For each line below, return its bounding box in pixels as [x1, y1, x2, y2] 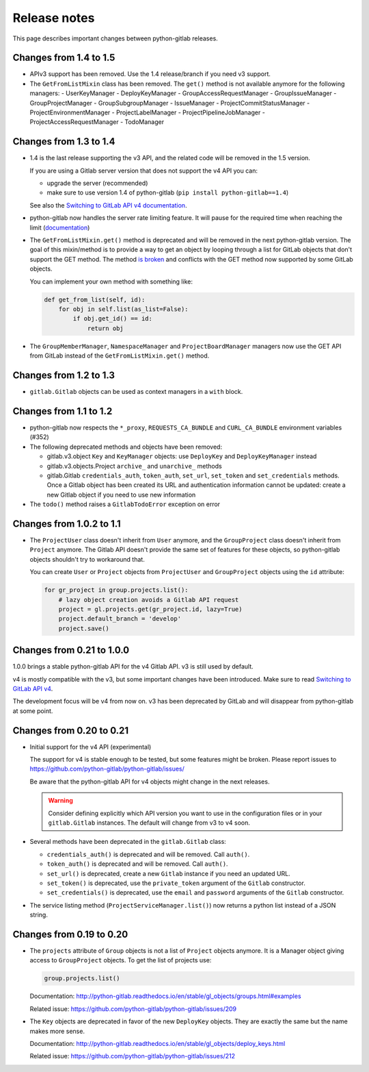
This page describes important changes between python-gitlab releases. [12, 34, 218, 42]
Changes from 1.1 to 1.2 [12, 405, 113, 417]
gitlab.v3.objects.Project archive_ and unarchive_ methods [46, 462, 222, 470]
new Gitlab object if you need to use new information [46, 490, 196, 499]
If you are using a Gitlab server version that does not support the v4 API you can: [29, 166, 258, 175]
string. [29, 911, 48, 919]
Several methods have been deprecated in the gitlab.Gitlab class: [29, 838, 227, 846]
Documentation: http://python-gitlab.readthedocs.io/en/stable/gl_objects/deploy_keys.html [29, 1039, 286, 1047]
